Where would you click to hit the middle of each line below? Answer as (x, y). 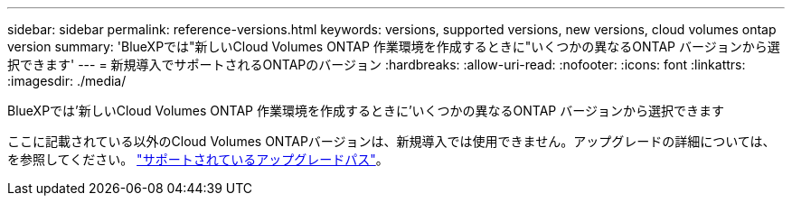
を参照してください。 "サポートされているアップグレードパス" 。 (198, 159)
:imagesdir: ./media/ (67, 81)
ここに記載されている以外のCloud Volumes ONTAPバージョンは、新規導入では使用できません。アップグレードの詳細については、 (391, 141)
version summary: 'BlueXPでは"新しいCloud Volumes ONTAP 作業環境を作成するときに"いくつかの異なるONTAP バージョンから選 (394, 46)
